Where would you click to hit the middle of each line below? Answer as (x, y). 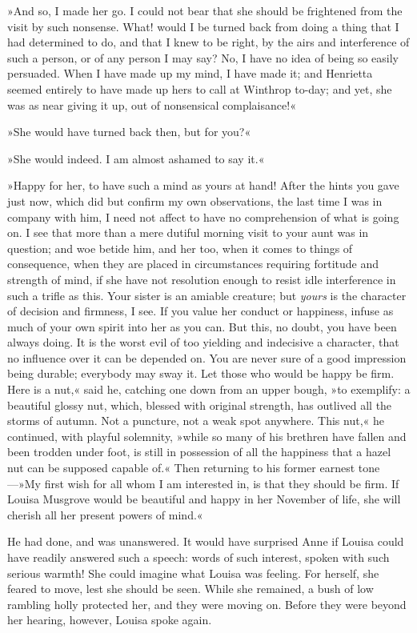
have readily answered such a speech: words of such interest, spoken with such (198, 557)
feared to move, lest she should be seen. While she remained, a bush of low (190, 589)
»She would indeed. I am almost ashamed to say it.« (136, 158)
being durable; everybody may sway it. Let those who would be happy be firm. (201, 373)
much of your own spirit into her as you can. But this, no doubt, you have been (202, 326)
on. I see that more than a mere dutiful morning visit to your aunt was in (188, 232)
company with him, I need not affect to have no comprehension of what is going (203, 216)
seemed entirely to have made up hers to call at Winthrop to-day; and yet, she (200, 88)
